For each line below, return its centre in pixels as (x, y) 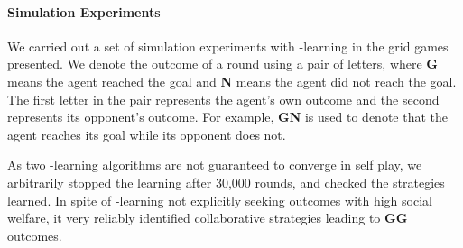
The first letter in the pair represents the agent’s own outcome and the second (223, 99)
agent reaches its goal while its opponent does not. (147, 134)
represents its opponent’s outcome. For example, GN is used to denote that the (228, 117)
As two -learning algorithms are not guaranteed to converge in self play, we (215, 165)
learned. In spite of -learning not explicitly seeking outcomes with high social (220, 200)
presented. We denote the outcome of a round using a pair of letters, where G (223, 64)
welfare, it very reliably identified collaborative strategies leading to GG (208, 218)
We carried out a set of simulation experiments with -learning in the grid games (228, 46)
